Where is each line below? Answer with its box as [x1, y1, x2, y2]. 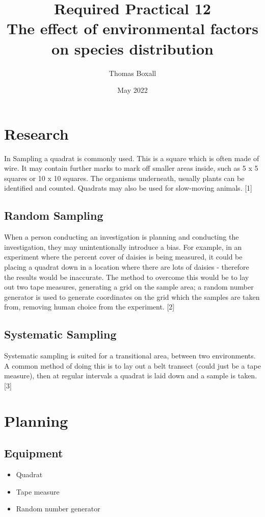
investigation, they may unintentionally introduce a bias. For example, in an [4, 241, 242, 252]
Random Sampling [4, 208, 103, 223]
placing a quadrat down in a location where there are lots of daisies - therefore [4, 261, 249, 272]
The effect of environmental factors [6, 18, 258, 39]
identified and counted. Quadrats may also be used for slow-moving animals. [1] [4, 183, 252, 193]
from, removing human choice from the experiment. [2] [4, 301, 175, 312]
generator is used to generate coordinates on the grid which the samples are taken [4, 291, 260, 302]
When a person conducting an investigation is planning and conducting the [4, 231, 239, 242]
